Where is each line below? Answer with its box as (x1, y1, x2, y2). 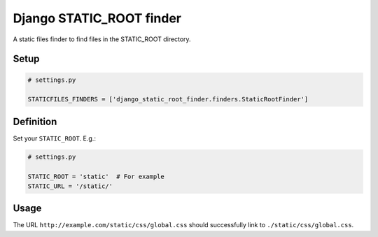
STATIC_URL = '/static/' (27, 182, 113, 190)
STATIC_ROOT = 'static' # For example (27, 172, 164, 180)
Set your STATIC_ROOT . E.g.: (13, 134, 96, 143)
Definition (13, 115, 57, 127)
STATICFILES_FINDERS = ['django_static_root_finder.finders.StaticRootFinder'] (27, 95, 309, 103)
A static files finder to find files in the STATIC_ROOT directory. (13, 35, 192, 43)
